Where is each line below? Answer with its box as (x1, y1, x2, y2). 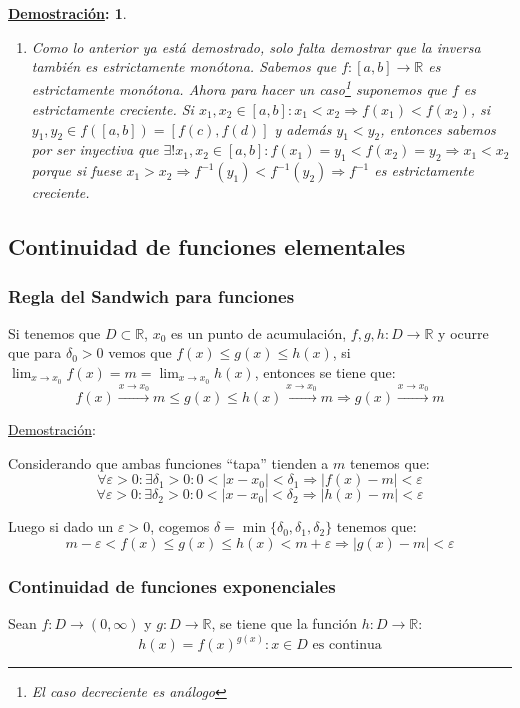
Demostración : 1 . (8, 3, 127, 23)
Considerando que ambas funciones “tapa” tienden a (8, 452, 329, 473)
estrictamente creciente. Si (31, 99, 194, 120)
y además (274, 118, 332, 139)
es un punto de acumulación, (171, 322, 347, 343)
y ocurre (438, 322, 489, 343)
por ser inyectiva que (31, 139, 159, 160)
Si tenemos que (8, 322, 101, 343)
